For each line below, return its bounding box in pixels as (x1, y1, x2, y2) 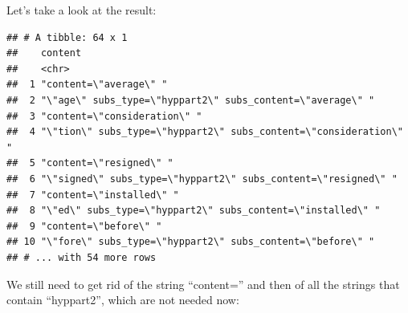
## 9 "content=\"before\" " (6, 220, 162, 232)
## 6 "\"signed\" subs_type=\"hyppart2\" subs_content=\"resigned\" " (6, 173, 398, 185)
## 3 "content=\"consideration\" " (6, 110, 202, 122)
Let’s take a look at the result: (6, 2, 157, 18)
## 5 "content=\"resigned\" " (6, 157, 173, 169)
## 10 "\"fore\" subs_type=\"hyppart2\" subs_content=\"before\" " (6, 236, 375, 248)
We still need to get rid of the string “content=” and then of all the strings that (6, 275, 400, 292)
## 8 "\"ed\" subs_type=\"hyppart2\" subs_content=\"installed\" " (6, 205, 381, 217)
